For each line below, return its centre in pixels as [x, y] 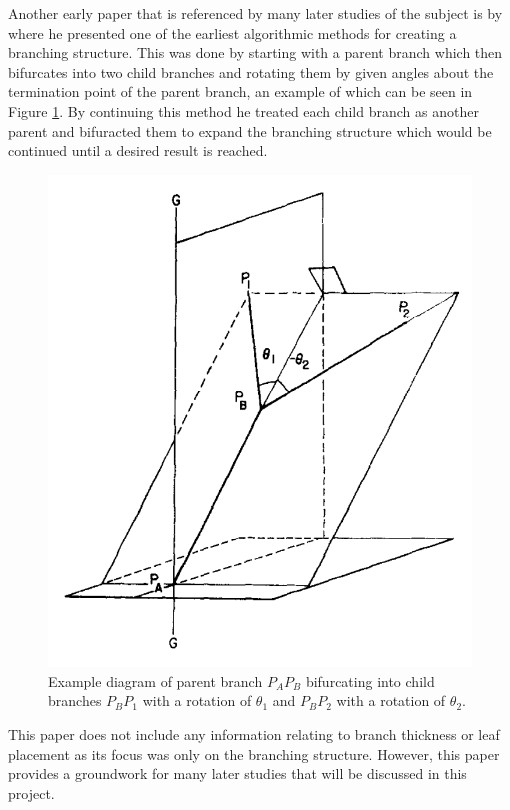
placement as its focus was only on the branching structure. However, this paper [254, 753]
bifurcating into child [370, 680]
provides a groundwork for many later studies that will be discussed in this [237, 773]
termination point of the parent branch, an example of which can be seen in [240, 91]
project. [31, 792]
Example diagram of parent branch [155, 680]
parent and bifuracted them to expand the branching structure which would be [250, 130]
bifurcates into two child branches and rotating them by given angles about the [251, 71]
